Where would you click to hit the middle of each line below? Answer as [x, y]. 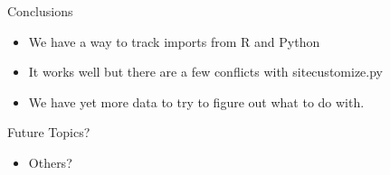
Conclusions [40, 11]
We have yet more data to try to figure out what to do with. [196, 101]
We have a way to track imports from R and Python [174, 41]
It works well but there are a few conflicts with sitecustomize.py [205, 72]
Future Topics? [49, 132]
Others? [50, 162]
